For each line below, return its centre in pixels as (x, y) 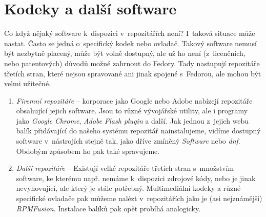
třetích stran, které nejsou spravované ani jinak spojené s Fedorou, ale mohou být (133, 73)
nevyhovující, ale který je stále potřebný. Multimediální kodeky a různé (128, 188)
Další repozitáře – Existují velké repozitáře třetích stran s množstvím (125, 168)
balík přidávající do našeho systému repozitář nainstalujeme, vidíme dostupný (138, 131)
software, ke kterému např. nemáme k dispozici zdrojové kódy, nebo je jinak (136, 178)
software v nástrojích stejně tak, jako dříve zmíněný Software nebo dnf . (128, 141)
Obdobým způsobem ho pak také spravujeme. (88, 151)
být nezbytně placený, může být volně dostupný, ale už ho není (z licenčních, (125, 53)
